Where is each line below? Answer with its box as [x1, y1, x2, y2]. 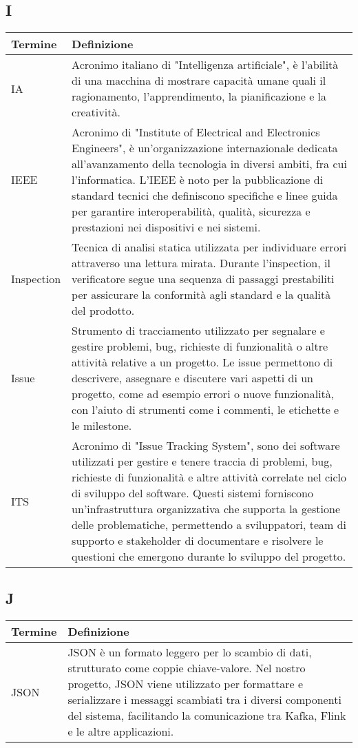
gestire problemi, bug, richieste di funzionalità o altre [72, 338, 328, 355]
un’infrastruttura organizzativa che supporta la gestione [72, 501, 340, 517]
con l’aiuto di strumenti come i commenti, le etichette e [72, 402, 339, 418]
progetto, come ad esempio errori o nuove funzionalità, [72, 386, 335, 402]
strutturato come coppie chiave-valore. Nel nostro [67, 660, 306, 676]
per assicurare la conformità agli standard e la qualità [72, 287, 331, 303]
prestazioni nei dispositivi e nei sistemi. [72, 219, 261, 236]
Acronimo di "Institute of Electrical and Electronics [72, 124, 320, 141]
